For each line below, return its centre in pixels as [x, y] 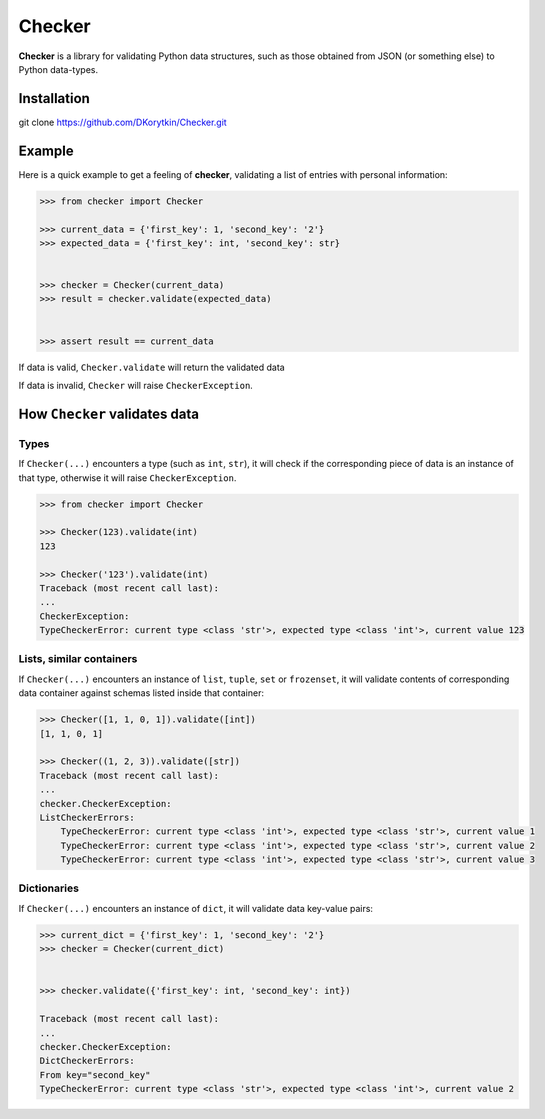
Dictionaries [49, 888]
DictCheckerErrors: [87, 1061]
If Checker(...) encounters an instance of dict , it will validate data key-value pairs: [196, 908]
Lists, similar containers [78, 659]
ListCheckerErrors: [87, 817]
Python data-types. [58, 69]
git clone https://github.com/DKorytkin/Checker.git [122, 122]
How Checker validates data [109, 413]
